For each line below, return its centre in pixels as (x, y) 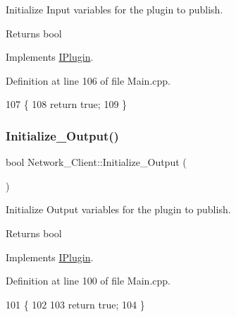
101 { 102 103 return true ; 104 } (75, 304)
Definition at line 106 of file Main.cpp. (88, 80)
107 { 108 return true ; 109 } (67, 104)
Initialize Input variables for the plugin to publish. (114, 9)
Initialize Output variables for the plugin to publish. (118, 209)
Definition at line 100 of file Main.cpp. (88, 281)
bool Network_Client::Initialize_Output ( (96, 162)
